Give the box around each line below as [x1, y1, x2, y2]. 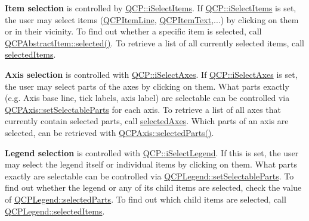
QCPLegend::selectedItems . [5, 204, 105, 217]
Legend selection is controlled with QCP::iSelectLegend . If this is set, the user [5, 146, 299, 159]
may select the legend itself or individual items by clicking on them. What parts [5, 158, 297, 171]
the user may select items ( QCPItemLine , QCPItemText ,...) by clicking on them [5, 13, 299, 26]
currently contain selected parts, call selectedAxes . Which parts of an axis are [5, 115, 289, 127]
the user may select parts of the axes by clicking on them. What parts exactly [5, 80, 289, 92]
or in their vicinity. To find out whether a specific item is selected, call [5, 25, 262, 37]
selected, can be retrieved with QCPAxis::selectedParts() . [5, 126, 214, 138]
